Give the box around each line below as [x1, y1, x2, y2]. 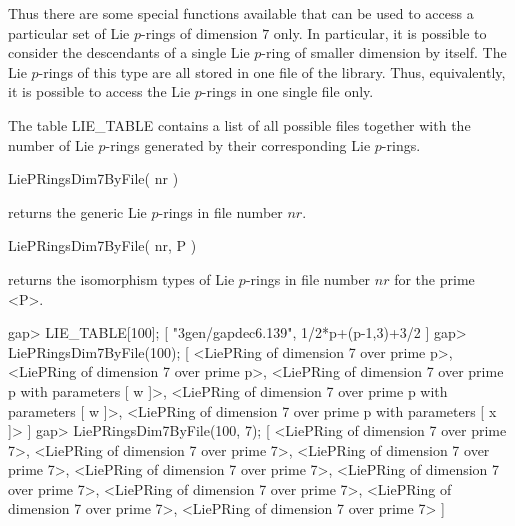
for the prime [394, 268, 475, 289]
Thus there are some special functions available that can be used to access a [8, 3, 474, 23]
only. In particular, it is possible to [273, 22, 487, 43]
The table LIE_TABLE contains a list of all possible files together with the [8, 114, 471, 135]
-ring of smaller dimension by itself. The [261, 42, 507, 63]
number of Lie [8, 134, 94, 155]
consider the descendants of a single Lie [8, 42, 250, 63]
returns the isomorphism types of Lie [8, 268, 235, 289]
